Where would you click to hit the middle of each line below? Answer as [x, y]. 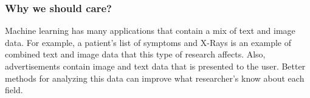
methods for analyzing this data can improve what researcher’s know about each [155, 78]
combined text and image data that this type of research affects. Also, [135, 54]
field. [14, 90]
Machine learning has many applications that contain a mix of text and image [150, 31]
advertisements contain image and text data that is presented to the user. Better [155, 66]
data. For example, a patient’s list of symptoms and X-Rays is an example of [148, 42]
